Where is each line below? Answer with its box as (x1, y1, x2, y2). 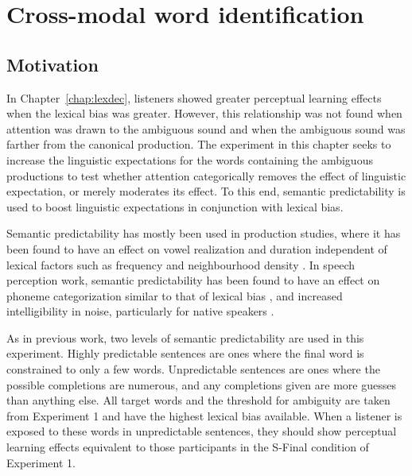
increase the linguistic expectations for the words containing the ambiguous (6, 151, 373, 168)
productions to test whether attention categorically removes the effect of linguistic (6, 167, 406, 184)
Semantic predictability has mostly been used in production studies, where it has (6, 225, 401, 242)
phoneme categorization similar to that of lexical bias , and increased (6, 287, 343, 304)
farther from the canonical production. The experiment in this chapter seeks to (6, 136, 391, 153)
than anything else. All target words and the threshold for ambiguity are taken (6, 392, 391, 408)
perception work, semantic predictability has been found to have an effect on (6, 272, 380, 288)
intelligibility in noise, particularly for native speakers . (6, 303, 274, 319)
